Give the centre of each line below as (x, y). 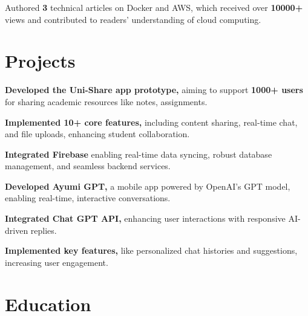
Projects (40, 61)
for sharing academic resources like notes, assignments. (106, 101)
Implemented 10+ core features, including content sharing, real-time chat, (151, 122)
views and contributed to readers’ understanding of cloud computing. (133, 19)
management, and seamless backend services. (88, 166)
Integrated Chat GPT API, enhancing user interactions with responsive (145, 218)
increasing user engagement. (57, 262)
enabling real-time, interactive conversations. (88, 198)
